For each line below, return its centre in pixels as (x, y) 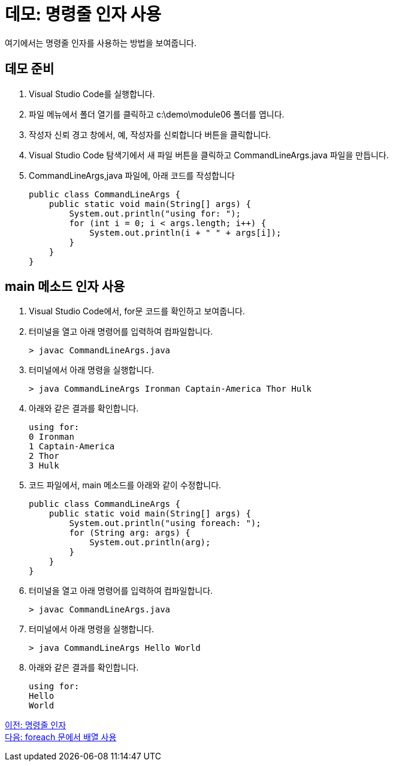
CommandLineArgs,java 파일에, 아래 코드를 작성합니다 (132, 175)
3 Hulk (44, 466)
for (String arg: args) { (130, 533)
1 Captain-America (72, 447)
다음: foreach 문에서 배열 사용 (61, 737)
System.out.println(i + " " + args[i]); (185, 232)
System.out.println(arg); (150, 543)
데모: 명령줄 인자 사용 (83, 14)
